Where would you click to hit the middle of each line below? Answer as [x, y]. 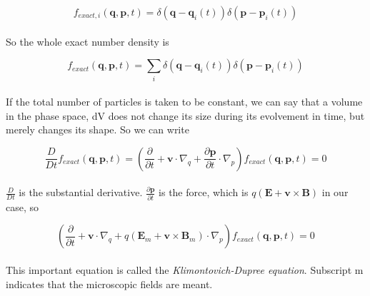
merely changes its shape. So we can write [97, 129]
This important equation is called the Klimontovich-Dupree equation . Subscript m [185, 269]
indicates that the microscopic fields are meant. [109, 284]
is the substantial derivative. [81, 192]
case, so [22, 206]
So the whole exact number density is [87, 41]
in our [335, 192]
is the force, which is [204, 192]
